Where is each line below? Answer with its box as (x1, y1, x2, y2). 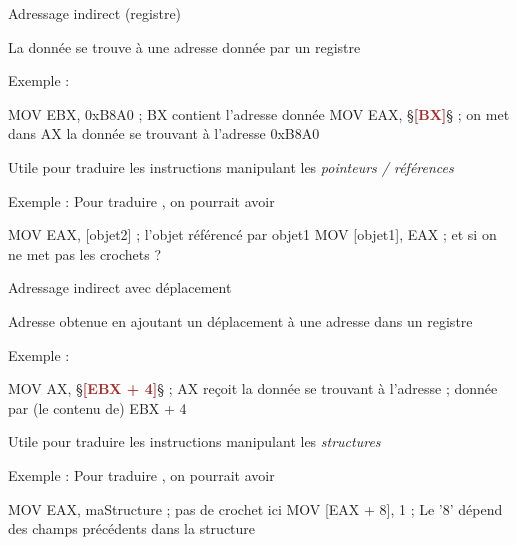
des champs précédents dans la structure (8, 518, 256, 539)
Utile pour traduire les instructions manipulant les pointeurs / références (8, 156, 454, 177)
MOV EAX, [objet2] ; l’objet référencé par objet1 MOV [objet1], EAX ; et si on (8, 224, 497, 245)
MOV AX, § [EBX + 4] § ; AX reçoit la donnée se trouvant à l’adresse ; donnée (8, 378, 498, 399)
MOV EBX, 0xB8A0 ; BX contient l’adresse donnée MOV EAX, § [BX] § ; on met (8, 103, 510, 124)
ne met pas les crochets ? (8, 243, 162, 264)
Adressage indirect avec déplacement (8, 277, 232, 298)
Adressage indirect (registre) (8, 3, 182, 23)
